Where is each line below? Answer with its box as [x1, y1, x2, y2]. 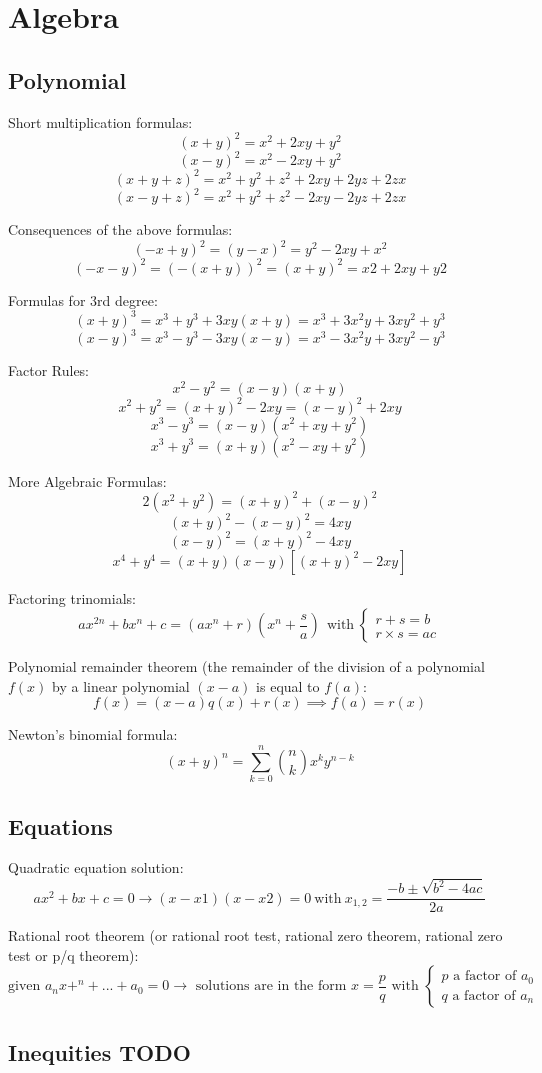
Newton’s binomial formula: [8, 724, 178, 745]
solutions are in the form [195, 979, 347, 994]
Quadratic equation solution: [8, 857, 184, 878]
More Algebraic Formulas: [8, 470, 167, 491]
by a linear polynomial [52, 675, 190, 696]
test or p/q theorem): [8, 944, 139, 965]
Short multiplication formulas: [8, 111, 193, 132]
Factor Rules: [8, 360, 90, 381]
